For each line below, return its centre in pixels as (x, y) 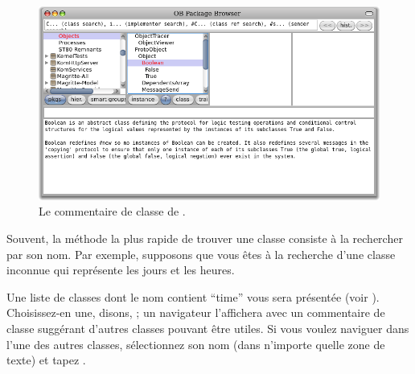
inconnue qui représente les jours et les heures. (121, 270)
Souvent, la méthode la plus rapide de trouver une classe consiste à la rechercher (205, 238)
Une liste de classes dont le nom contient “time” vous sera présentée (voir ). (193, 296)
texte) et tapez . (46, 360)
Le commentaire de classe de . (112, 211)
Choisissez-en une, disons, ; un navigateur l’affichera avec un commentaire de (196, 312)
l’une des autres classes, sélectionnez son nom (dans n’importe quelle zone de (196, 344)
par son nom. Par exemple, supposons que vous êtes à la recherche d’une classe (201, 254)
